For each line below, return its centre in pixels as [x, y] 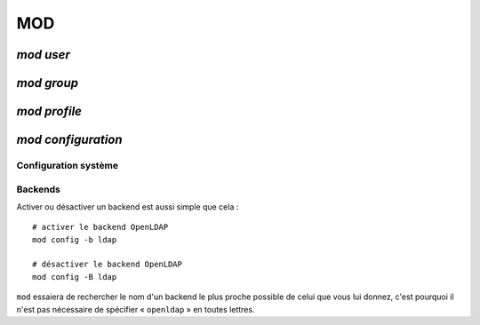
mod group [48, 83]
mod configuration [70, 140]
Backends [39, 189]
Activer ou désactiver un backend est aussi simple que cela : [128, 206]
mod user [44, 55]
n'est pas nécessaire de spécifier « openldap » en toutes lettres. [136, 309]
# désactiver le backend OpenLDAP [107, 265]
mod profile [49, 111]
